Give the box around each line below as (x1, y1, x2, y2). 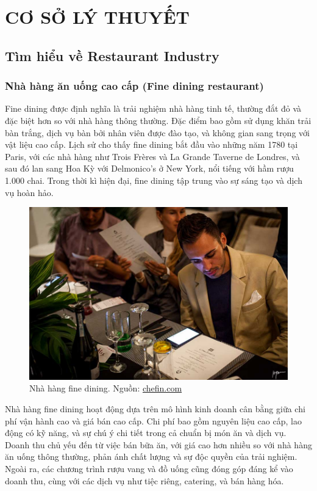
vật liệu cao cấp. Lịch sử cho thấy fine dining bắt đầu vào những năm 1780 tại (5, 138, 298, 151)
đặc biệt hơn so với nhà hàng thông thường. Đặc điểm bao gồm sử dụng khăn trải (5, 114, 312, 126)
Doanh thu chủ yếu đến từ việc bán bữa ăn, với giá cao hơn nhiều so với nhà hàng (5, 438, 312, 451)
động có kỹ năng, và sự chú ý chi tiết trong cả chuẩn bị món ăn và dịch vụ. (5, 426, 287, 439)
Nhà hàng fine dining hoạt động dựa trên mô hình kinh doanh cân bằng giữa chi (5, 402, 305, 415)
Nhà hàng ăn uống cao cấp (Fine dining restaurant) (5, 78, 264, 93)
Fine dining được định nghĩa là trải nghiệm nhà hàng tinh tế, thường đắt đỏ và (5, 102, 302, 115)
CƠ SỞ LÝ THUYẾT (5, 4, 190, 29)
